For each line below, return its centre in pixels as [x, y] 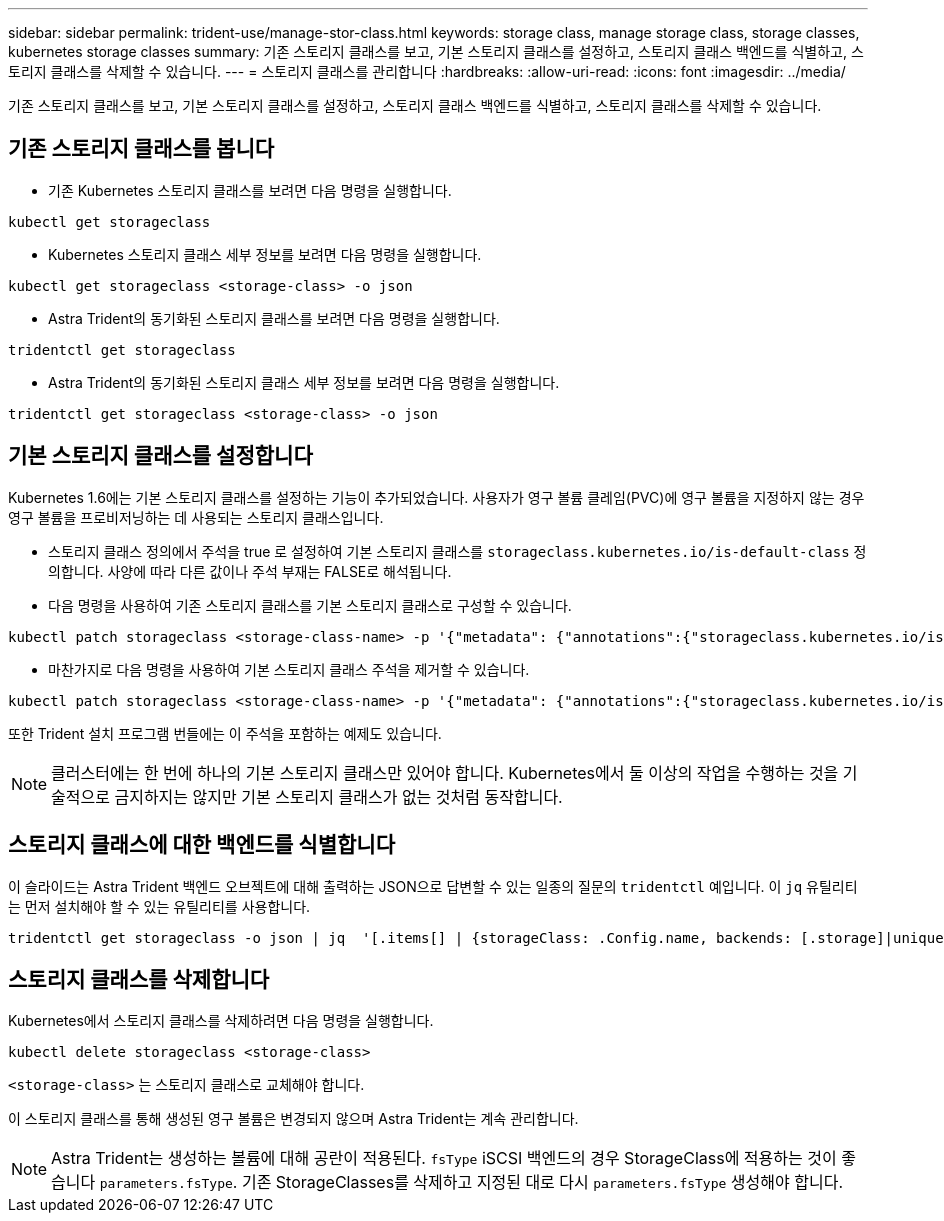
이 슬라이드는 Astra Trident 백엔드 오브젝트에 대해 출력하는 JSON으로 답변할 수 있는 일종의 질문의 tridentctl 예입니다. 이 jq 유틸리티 [433, 886]
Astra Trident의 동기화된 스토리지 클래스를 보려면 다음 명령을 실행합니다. [274, 318]
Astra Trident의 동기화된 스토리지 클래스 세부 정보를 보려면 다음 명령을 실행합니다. [304, 382]
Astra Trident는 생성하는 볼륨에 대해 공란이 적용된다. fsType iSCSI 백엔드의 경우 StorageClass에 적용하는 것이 [444, 1158]
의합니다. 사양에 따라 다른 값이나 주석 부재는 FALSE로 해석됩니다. [250, 571]
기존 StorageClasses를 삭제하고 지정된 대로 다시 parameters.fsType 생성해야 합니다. [542, 1182]
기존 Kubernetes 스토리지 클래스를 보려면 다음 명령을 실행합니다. [250, 190]
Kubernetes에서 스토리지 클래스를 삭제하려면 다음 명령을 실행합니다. [221, 1021]
